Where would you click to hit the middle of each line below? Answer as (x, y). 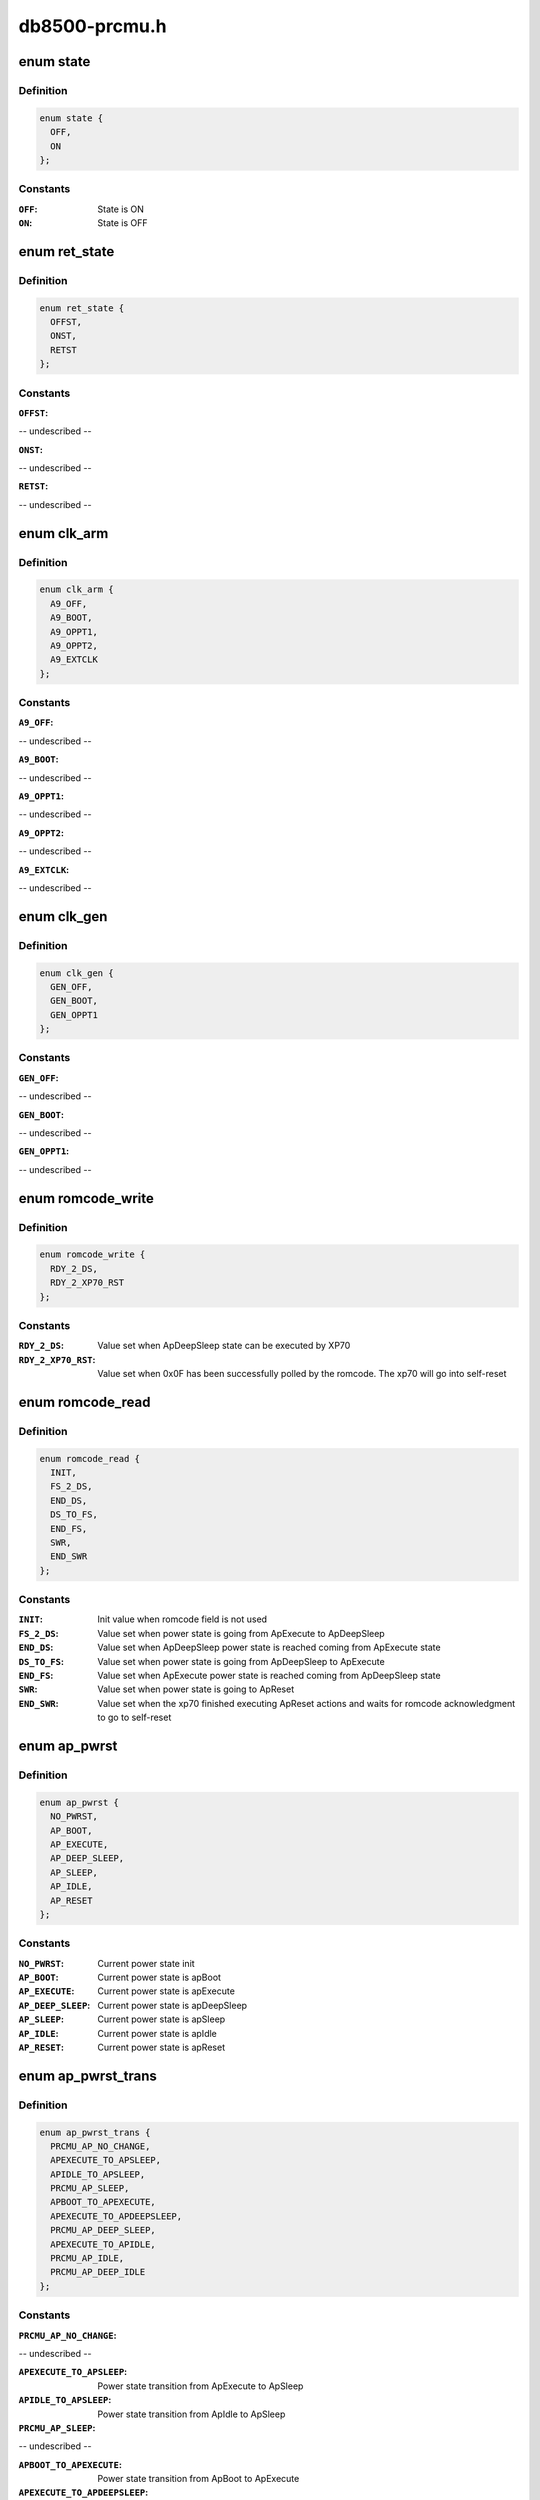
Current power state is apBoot (159, 1977)
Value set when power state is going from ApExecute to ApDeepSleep (241, 1633)
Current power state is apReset (161, 2047)
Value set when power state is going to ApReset (196, 1689)
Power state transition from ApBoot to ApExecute (198, 2479)
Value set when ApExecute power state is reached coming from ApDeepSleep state (269, 1676)
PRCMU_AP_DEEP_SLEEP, (103, 2230)
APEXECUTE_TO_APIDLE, (103, 2244)
